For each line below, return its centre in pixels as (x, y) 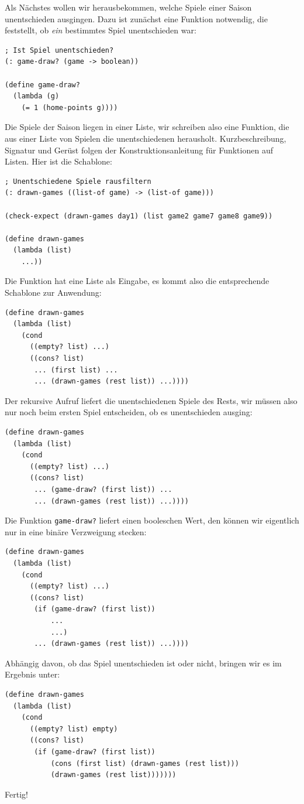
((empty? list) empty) (74, 729)
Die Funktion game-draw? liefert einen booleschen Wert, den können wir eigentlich (152, 520)
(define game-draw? (42, 85)
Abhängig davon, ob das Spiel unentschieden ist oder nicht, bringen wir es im (143, 663)
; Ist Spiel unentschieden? (59, 50)
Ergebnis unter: (32, 674)
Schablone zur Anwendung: (53, 292)
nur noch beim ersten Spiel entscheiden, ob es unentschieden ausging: (129, 412)
